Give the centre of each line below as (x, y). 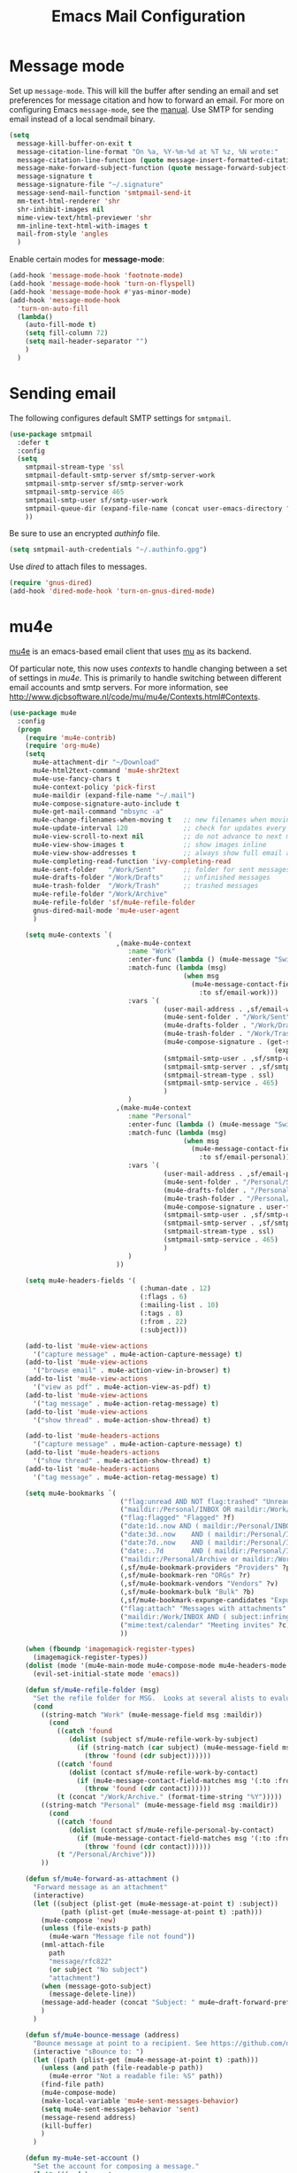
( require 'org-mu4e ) (63, 746)
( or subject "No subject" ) (98, 1969)
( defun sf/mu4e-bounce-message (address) (102, 2035)
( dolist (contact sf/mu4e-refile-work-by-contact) (164, 1772)
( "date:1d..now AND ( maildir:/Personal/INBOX (207, 1526)
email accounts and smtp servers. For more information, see (119, 687)
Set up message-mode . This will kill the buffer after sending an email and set (144, 90)
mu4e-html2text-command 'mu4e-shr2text (106, 771)
